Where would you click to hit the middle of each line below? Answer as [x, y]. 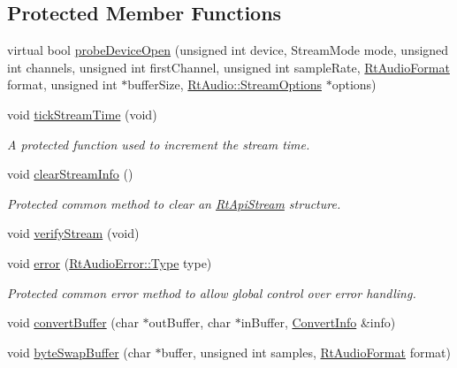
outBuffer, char [190, 322]
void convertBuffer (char [73, 322]
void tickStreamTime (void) [82, 114]
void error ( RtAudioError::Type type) [110, 262]
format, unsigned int [62, 84]
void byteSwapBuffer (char [79, 352]
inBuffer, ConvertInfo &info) [318, 322]
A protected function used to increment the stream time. [159, 144]
